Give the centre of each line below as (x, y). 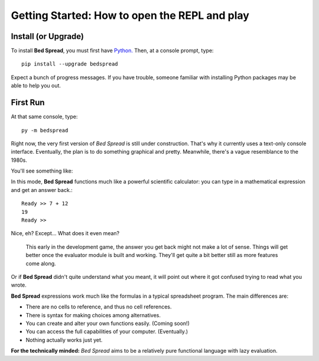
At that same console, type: (44, 117)
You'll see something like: (42, 171)
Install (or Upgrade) (48, 36)
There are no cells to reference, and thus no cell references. (99, 307)
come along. (41, 264)
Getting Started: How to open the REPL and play (130, 15)
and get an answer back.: (42, 190)
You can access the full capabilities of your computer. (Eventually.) (107, 331)
